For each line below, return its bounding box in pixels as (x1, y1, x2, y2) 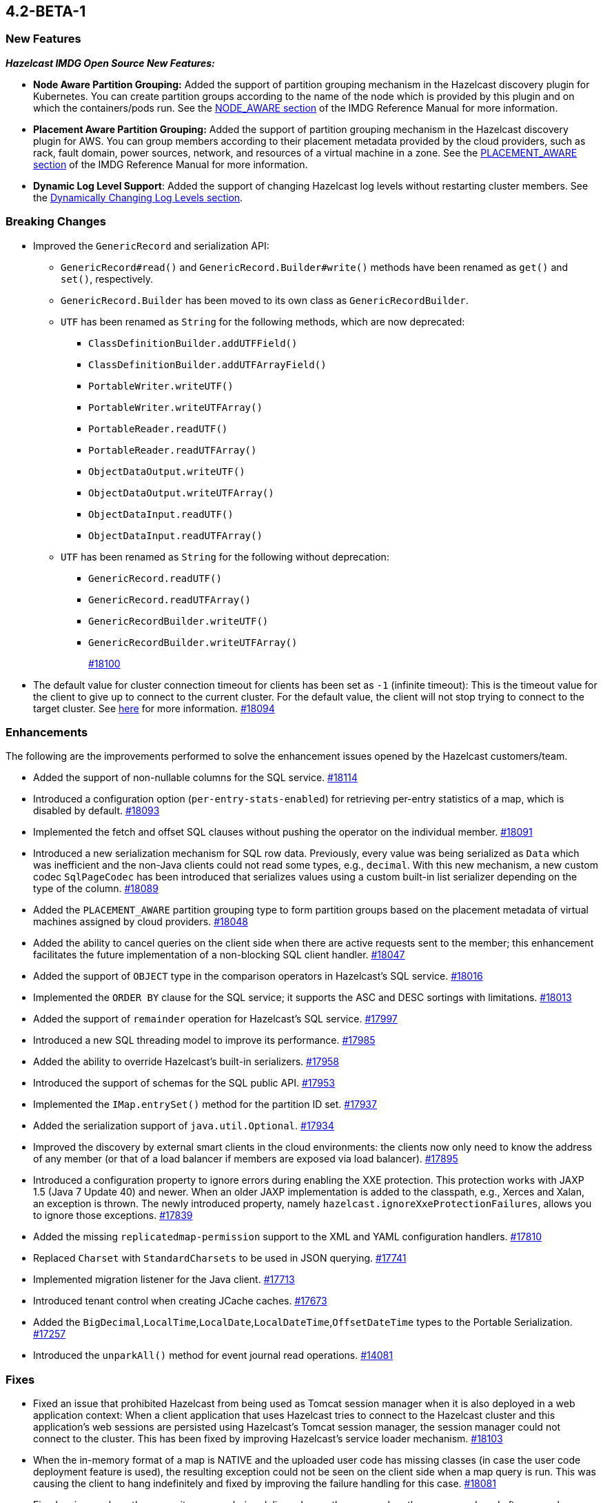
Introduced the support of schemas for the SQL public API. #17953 (33, 1077, 335, 1089)
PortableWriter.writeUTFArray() (88, 401, 263, 413)
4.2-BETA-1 (6, 3, 86, 20)
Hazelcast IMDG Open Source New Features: (6, 57, 215, 69)
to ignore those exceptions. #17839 (33, 1209, 193, 1222)
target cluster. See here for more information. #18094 (33, 702, 275, 714)
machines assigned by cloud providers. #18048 (33, 916, 248, 928)
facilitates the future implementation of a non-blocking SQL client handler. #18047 (33, 949, 405, 961)
